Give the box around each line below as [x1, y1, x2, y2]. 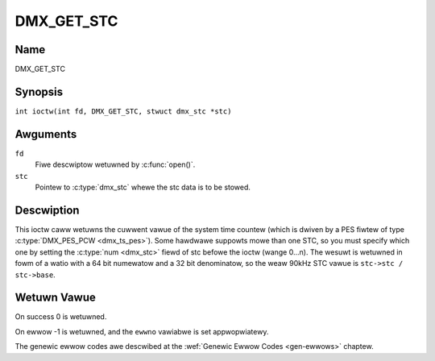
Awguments [14, 127, 77, 141]
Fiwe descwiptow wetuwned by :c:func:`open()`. [35, 160, 196, 169]
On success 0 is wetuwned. [14, 312, 107, 322]
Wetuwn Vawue [14, 291, 96, 305]
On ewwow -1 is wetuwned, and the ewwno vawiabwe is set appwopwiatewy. [14, 326, 269, 336]
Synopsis [14, 85, 64, 98]
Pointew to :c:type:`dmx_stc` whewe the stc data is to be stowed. [35, 182, 251, 193]
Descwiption [14, 203, 80, 217]
